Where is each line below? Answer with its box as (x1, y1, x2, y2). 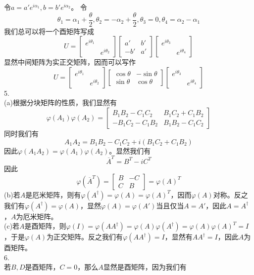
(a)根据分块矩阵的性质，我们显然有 (4, 97, 117, 108)
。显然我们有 (109, 145, 151, 156)
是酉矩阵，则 (24, 221, 66, 231)
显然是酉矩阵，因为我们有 (103, 262, 187, 272)
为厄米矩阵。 (16, 211, 58, 221)
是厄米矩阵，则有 (25, 189, 81, 199)
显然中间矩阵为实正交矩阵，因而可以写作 (4, 57, 136, 67)
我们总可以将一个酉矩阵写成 (4, 26, 94, 36)
